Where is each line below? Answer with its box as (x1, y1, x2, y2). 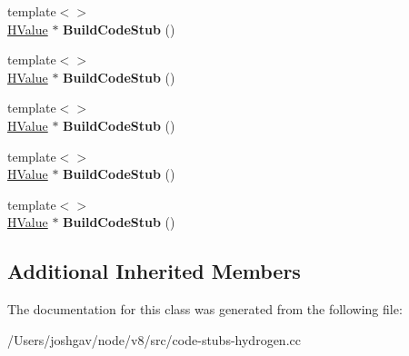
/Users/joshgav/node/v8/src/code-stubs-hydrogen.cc (7, 330, 301, 349)
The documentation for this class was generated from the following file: (7, 300, 403, 319)
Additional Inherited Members (7, 257, 301, 285)
